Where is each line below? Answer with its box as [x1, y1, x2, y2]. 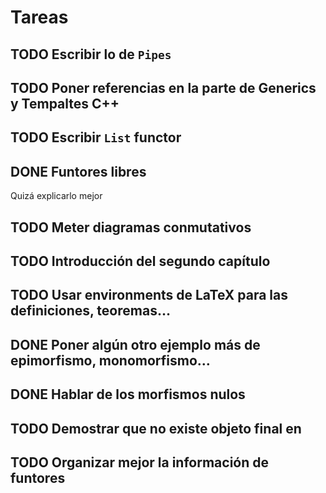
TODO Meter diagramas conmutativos [10, 219, 252, 236]
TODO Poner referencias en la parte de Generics [10, 79, 317, 96]
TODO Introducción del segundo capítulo [10, 252, 271, 270]
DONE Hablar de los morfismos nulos [10, 386, 246, 403]
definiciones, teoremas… [10, 302, 171, 320]
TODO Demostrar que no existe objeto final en [10, 420, 302, 437]
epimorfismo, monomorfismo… [10, 352, 211, 369]
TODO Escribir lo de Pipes [10, 46, 172, 63]
